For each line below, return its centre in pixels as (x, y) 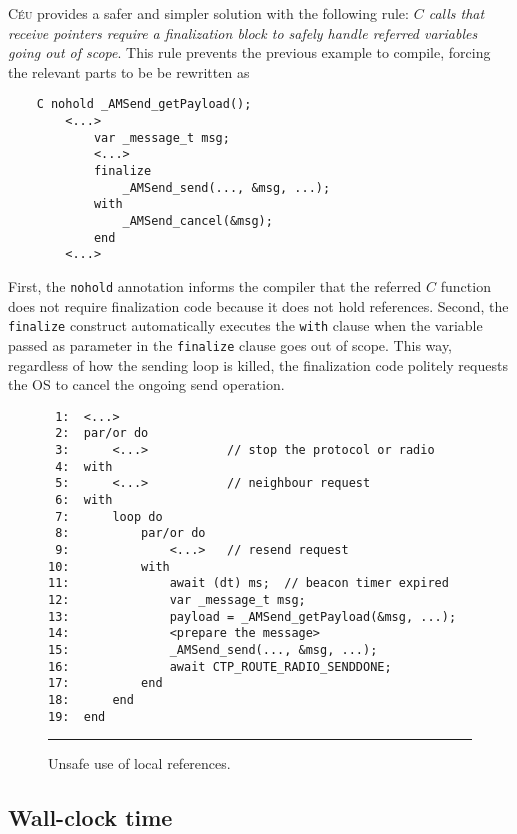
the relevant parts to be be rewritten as (129, 71)
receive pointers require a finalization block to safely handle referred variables (243, 32)
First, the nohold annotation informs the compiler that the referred (215, 285)
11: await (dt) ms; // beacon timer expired (248, 583)
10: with (109, 566)
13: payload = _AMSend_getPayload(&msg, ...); (252, 616)
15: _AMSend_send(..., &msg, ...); (213, 649)
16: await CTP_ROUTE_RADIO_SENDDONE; (220, 666)
